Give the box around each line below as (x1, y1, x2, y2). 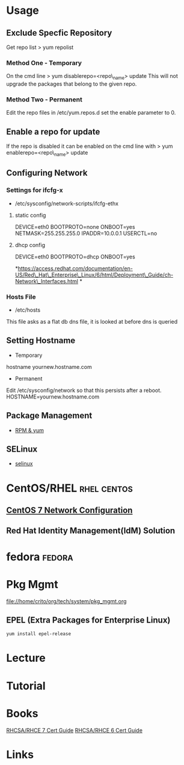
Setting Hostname (6, 336, 76, 346)
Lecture (6, 651, 46, 665)
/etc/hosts (14, 306, 41, 313)
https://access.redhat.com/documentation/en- (17, 264, 133, 272)
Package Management (6, 411, 93, 421)
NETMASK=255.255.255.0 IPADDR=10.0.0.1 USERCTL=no (14, 229, 158, 237)
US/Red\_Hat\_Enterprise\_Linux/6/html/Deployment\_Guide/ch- (14, 271, 173, 278)
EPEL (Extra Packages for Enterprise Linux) (6, 615, 171, 625)
